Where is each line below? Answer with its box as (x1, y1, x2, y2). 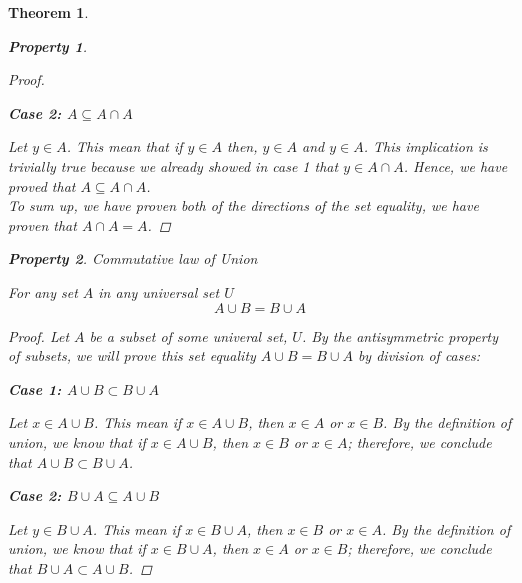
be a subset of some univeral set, (89, 325, 288, 346)
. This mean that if (66, 136, 183, 157)
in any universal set (98, 281, 220, 302)
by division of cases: (357, 345, 480, 366)
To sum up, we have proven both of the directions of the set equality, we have (8, 195, 479, 216)
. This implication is (363, 136, 488, 157)
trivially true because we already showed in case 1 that (8, 155, 339, 176)
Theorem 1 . (8, 2, 89, 22)
